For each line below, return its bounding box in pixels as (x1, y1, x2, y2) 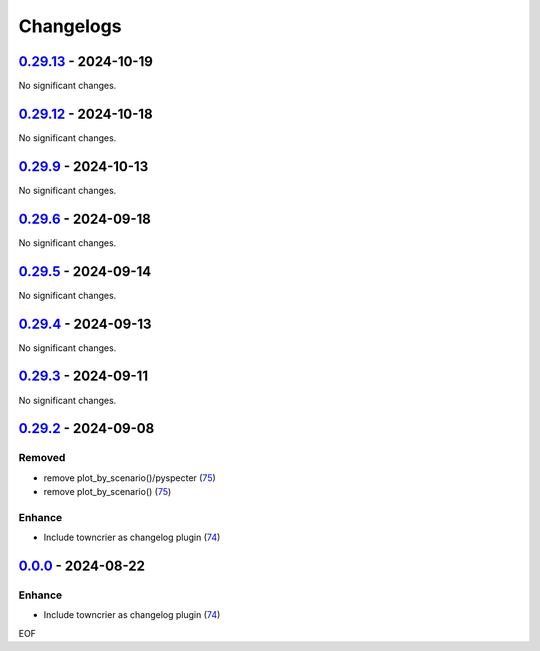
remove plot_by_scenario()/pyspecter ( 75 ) (43, 471, 217, 484)
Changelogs (18, 15, 122, 37)
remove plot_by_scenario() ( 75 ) (43, 486, 172, 498)
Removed (18, 451, 66, 465)
